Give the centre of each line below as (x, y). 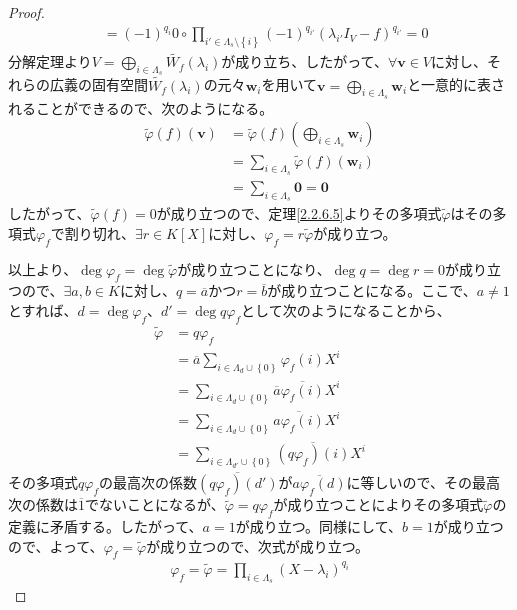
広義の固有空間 (98, 84)
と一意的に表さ (456, 84)
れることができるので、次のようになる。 (141, 107)
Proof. (26, 12)
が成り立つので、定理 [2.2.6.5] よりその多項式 (299, 213)
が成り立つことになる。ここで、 (372, 290)
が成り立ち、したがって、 (304, 61)
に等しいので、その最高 (423, 482)
